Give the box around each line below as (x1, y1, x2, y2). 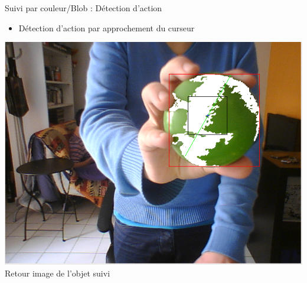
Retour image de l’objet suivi (5, 266, 110, 279)
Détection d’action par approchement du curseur (18, 21, 195, 34)
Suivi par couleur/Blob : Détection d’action (5, 2, 162, 14)
